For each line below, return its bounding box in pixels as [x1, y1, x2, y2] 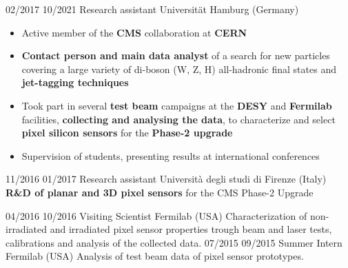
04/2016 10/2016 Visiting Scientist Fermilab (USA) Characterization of [6, 208, 307, 223]
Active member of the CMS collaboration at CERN [21, 25, 247, 39]
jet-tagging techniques [21, 75, 129, 90]
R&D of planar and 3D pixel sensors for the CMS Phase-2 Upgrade [6, 185, 314, 199]
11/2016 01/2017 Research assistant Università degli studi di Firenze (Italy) [6, 172, 327, 186]
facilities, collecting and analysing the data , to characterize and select [21, 112, 336, 126]
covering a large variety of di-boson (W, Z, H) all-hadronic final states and [21, 61, 336, 76]
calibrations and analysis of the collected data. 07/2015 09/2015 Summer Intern [6, 235, 342, 249]
